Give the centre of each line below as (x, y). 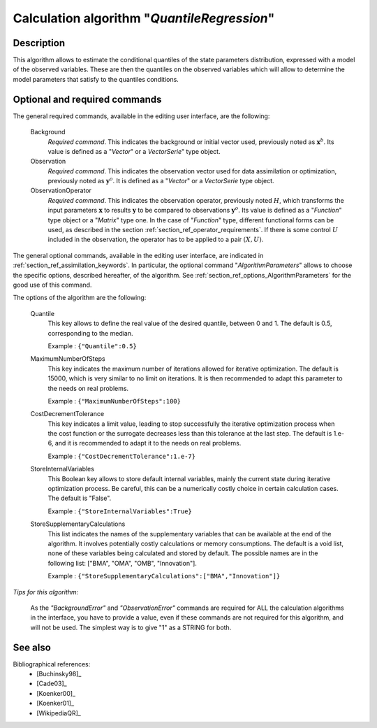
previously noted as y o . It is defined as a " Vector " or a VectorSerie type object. (161, 180)
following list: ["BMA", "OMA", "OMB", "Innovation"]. (122, 563)
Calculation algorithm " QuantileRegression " (144, 18)
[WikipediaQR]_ (59, 713)
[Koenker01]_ (56, 704)
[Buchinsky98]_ (59, 674)
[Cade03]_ (52, 684)
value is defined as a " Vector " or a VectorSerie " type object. (134, 151)
